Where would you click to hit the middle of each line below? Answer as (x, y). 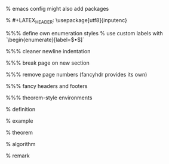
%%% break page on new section (48, 63)
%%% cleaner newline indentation (48, 51)
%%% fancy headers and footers (47, 86)
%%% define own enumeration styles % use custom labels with (84, 33)
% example (19, 121)
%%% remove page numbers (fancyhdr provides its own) (76, 74)
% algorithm (21, 144)
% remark (18, 156)
